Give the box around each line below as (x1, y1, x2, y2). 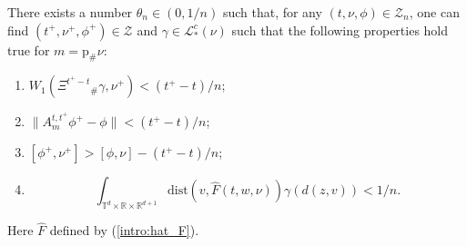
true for (7, 40, 50, 59)
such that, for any (222, 3, 322, 21)
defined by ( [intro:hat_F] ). (49, 221, 199, 240)
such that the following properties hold (231, 20, 449, 39)
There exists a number (7, 3, 133, 21)
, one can (409, 3, 460, 21)
